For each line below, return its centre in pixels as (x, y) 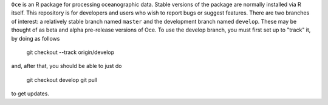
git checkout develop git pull (62, 80)
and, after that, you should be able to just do (67, 66)
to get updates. (30, 93)
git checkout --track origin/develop (70, 52)
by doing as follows (36, 38)
